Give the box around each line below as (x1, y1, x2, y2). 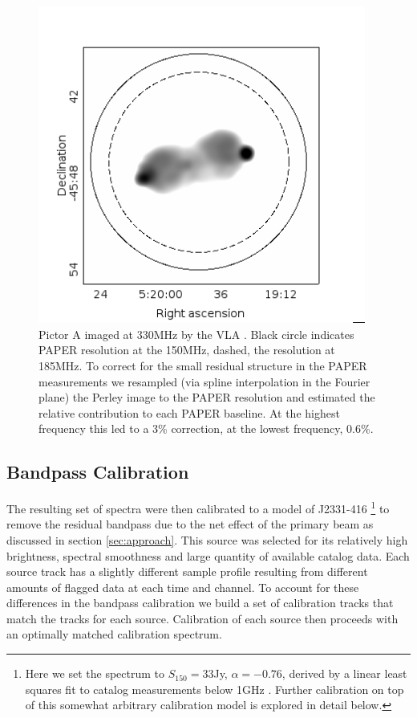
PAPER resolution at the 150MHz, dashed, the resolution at (38, 341, 335, 358)
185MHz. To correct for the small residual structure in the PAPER (38, 357, 367, 373)
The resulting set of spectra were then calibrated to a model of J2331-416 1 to (6, 498, 390, 516)
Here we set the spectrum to (25, 665, 165, 682)
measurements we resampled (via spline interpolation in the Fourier (38, 373, 370, 390)
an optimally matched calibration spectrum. (6, 626, 222, 643)
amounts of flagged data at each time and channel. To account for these (6, 578, 359, 595)
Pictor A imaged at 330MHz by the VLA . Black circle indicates (38, 325, 354, 342)
